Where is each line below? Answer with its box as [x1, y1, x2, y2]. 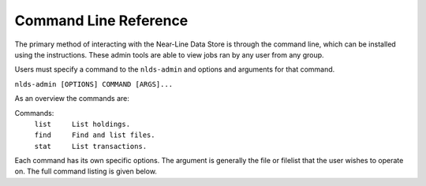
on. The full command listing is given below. [14, 166, 158, 177]
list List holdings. [34, 119, 130, 128]
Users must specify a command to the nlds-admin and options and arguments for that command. [14, 65, 335, 74]
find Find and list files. [34, 131, 155, 139]
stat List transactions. [34, 142, 148, 151]
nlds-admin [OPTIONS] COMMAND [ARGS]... [14, 80, 174, 88]
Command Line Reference [14, 12, 189, 29]
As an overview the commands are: [14, 94, 129, 103]
